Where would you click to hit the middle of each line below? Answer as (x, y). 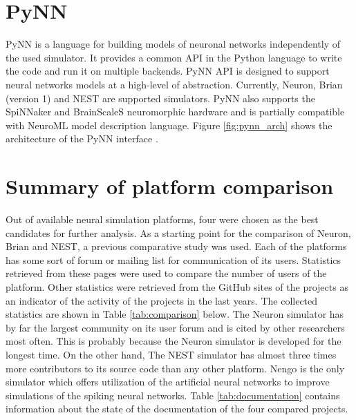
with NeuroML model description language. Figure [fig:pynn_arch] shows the (169, 125)
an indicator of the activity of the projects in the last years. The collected (162, 300)
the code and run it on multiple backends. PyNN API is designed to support (168, 71)
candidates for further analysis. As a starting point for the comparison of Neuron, (178, 232)
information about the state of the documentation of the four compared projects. (177, 409)
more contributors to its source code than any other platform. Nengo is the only (175, 368)
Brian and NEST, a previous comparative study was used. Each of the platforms (176, 246)
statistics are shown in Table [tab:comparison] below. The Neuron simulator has (175, 314)
